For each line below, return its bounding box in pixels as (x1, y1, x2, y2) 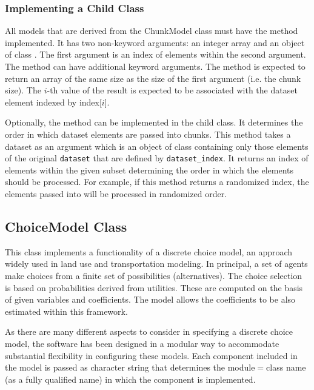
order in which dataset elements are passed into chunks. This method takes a (5, 127, 291, 140)
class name (266, 361, 306, 374)
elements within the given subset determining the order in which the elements (5, 163, 293, 176)
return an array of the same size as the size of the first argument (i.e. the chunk (5, 72, 301, 84)
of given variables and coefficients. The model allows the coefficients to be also (5, 293, 296, 306)
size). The (5, 84, 41, 96)
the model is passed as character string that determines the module (5, 361, 255, 374)
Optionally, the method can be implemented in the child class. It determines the (5, 116, 303, 129)
